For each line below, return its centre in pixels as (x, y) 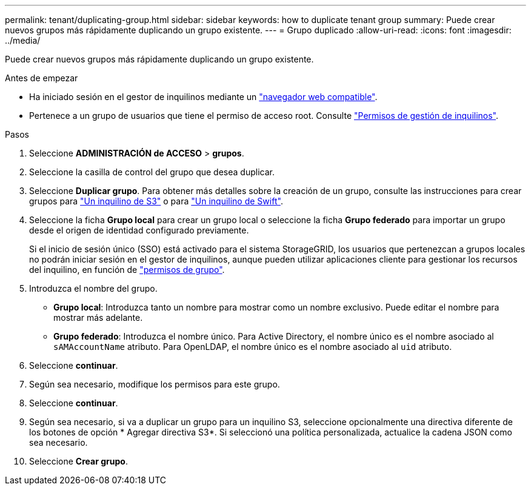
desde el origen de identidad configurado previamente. (139, 230)
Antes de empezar (42, 78)
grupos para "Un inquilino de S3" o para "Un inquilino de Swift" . (156, 201)
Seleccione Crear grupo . (78, 461)
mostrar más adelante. (98, 317)
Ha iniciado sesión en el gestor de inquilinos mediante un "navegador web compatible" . (203, 97)
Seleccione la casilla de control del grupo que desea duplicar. (152, 172)
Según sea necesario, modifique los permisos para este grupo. (155, 384)
